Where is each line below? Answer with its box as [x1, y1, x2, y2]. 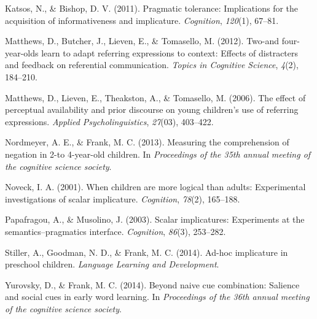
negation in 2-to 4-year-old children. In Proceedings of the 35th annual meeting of [5, 147, 311, 160]
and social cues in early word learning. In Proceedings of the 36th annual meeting [5, 290, 310, 303]
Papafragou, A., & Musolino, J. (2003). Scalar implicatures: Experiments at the [5, 213, 305, 226]
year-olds [5, 46, 39, 59]
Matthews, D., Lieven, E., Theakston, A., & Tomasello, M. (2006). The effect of [5, 91, 306, 104]
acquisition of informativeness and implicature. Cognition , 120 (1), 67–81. [5, 13, 279, 26]
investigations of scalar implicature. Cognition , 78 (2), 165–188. [5, 192, 240, 205]
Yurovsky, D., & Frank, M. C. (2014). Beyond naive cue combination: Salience [5, 278, 300, 291]
